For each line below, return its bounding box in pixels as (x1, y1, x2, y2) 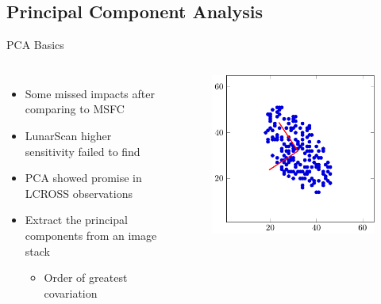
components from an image (25, 226, 157, 243)
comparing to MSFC (25, 101, 125, 117)
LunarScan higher (25, 127, 112, 143)
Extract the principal (25, 211, 128, 228)
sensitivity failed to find (25, 142, 140, 159)
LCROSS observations (25, 184, 133, 201)
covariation (44, 284, 98, 301)
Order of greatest (44, 269, 128, 286)
